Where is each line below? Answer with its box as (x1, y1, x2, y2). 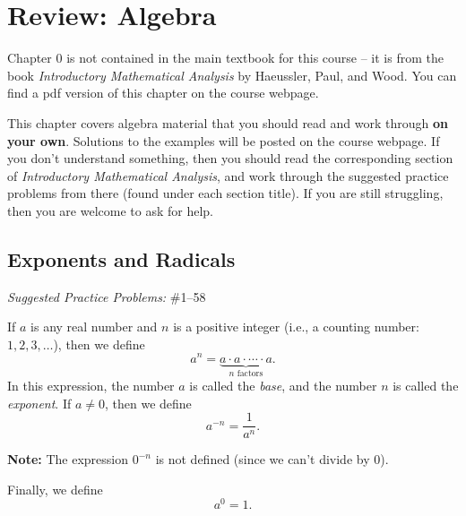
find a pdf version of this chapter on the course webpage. (7, 83, 319, 102)
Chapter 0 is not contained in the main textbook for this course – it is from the (7, 48, 444, 67)
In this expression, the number (7, 375, 175, 394)
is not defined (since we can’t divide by (155, 450, 370, 469)
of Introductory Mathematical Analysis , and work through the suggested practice (7, 166, 449, 185)
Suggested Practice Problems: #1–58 (7, 287, 206, 305)
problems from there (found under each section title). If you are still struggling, (7, 184, 444, 202)
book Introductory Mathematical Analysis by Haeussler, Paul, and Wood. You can (7, 65, 457, 84)
